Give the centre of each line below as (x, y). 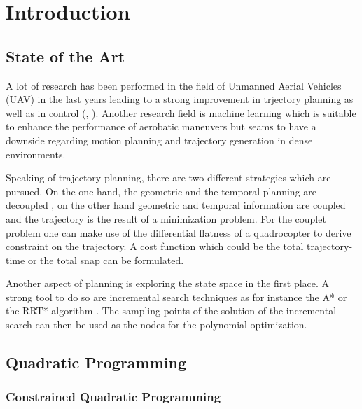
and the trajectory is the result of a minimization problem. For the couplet (166, 218)
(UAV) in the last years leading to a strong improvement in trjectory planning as (180, 99)
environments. (36, 154)
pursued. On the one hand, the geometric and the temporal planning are (161, 191)
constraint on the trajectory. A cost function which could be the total (155, 246)
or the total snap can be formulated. (106, 259)
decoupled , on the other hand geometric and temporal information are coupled (176, 205)
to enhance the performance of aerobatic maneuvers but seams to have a (161, 126)
